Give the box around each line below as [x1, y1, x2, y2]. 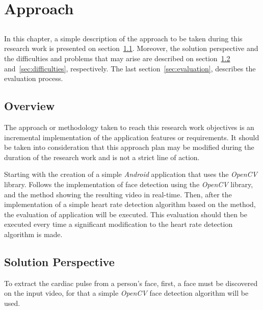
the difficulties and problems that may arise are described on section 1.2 [4, 53, 230, 63]
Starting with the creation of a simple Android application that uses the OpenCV [4, 169, 258, 179]
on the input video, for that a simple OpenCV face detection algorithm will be [4, 288, 249, 298]
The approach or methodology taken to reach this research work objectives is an [4, 121, 254, 132]
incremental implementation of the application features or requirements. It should [4, 132, 259, 142]
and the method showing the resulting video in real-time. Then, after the [4, 189, 232, 199]
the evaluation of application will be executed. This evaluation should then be [4, 209, 247, 219]
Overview [4, 98, 55, 114]
